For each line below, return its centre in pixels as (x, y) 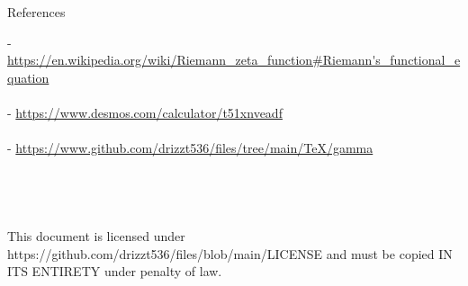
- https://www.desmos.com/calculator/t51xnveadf (145, 112)
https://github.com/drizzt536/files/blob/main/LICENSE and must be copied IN (230, 253)
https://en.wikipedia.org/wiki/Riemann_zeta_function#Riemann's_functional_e (234, 60)
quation (28, 77)
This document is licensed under (96, 236)
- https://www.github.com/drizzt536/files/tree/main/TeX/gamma (190, 148)
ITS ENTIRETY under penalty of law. (115, 271)
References (36, 12)
